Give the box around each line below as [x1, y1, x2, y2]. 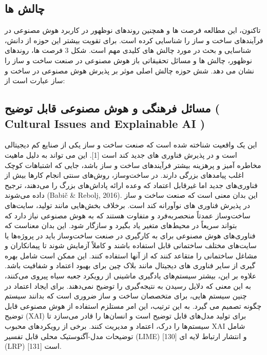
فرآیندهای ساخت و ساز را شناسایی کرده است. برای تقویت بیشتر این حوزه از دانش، [5, 34, 263, 45]
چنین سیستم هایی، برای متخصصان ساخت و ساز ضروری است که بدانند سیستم [5, 290, 247, 301]
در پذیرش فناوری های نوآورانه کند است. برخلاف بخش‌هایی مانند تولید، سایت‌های [5, 199, 250, 210]
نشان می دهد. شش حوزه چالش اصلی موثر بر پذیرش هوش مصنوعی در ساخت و [5, 65, 254, 76]
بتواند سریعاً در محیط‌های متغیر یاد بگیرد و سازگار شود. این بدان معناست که [5, 220, 237, 231]
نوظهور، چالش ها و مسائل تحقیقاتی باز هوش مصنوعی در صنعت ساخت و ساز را [5, 54, 252, 65]
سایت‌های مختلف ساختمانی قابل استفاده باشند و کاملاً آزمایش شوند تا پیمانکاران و [5, 240, 257, 251]
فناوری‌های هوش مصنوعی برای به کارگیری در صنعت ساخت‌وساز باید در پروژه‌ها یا [5, 230, 256, 240]
